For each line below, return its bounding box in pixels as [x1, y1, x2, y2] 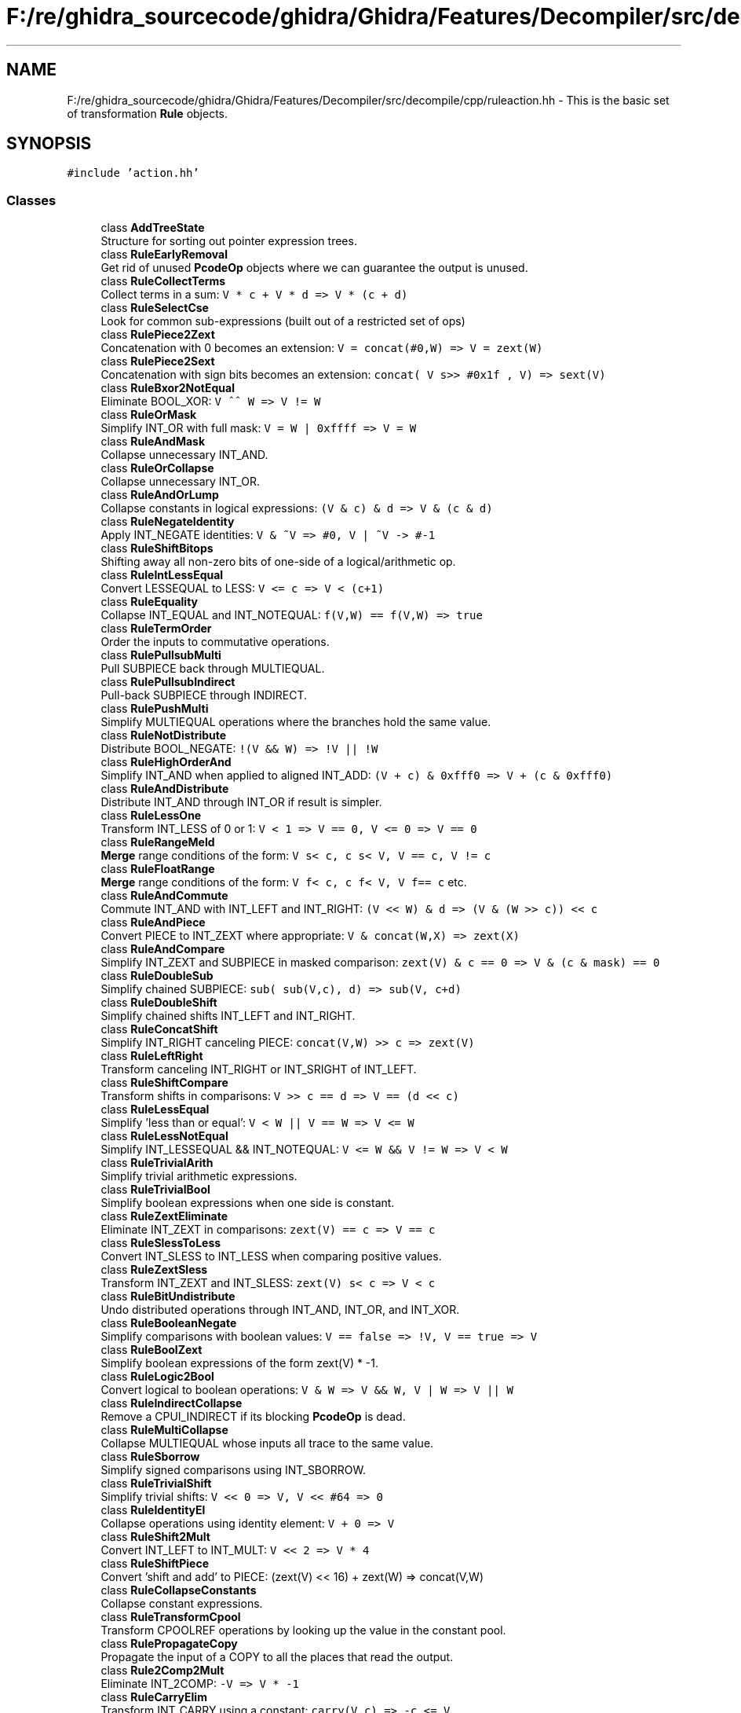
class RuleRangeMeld [100, 835, 215, 849]
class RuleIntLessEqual [100, 568, 224, 582]
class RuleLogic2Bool [100, 1370, 214, 1384]
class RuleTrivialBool [100, 1183, 210, 1197]
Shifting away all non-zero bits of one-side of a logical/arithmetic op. [100, 555, 456, 569]
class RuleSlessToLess [100, 1236, 221, 1250]
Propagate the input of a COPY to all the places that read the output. [100, 1650, 454, 1664]
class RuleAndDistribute [100, 782, 229, 796]
